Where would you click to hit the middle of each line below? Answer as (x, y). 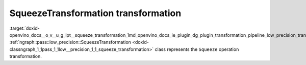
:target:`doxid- (25, 28)
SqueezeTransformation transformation (95, 13)
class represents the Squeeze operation (197, 49)
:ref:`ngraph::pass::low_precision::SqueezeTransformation (70, 42)
